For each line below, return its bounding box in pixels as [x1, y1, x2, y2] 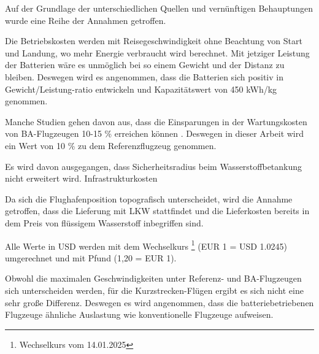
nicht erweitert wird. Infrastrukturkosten [5, 172, 158, 185]
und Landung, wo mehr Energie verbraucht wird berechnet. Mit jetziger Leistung [5, 46, 310, 59]
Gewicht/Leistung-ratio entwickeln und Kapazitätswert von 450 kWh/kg [5, 82, 277, 95]
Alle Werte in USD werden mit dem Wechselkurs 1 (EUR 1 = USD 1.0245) [5, 237, 287, 252]
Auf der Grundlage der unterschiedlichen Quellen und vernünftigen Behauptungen [5, 2, 313, 14]
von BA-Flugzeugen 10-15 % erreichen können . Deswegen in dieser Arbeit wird [5, 127, 304, 140]
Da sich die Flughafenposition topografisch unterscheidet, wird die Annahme [5, 192, 293, 205]
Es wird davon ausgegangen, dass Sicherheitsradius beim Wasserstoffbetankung [5, 160, 302, 172]
